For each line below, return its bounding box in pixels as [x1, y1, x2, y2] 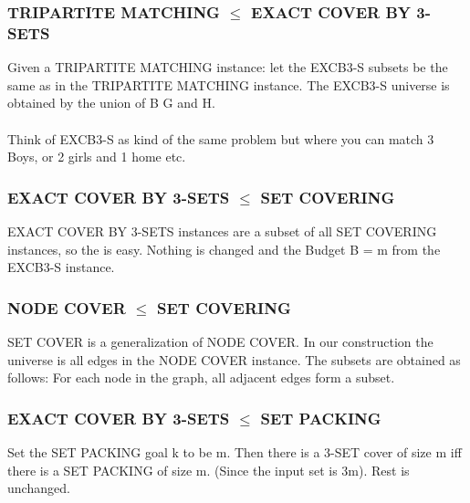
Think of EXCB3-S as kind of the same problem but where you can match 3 [7, 129, 434, 148]
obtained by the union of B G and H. [7, 93, 215, 112]
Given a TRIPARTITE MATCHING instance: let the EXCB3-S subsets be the [7, 58, 448, 77]
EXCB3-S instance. [7, 257, 115, 277]
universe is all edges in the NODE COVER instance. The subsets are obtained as [7, 350, 461, 369]
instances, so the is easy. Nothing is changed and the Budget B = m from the [7, 239, 441, 258]
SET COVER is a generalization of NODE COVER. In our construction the [7, 331, 433, 351]
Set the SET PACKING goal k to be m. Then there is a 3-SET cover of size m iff [7, 442, 462, 461]
